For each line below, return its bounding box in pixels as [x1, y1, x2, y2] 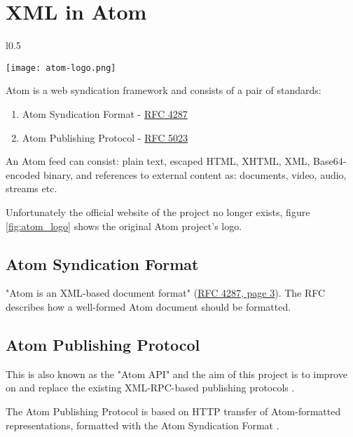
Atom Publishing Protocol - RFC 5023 [22, 130, 188, 144]
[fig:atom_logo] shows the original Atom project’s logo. [6, 218, 242, 233]
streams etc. [6, 181, 57, 196]
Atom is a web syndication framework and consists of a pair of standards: [6, 83, 321, 98]
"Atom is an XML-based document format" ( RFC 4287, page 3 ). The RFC [6, 285, 326, 300]
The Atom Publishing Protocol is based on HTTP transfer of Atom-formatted [6, 403, 341, 418]
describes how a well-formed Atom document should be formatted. [6, 299, 291, 314]
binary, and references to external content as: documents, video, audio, [43, 167, 347, 182]
